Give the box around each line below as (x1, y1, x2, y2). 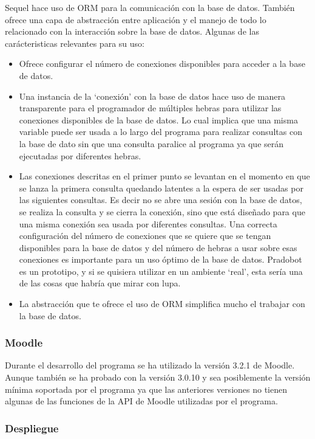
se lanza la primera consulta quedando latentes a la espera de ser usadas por (19, 181, 303, 194)
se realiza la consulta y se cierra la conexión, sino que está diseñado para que (19, 205, 305, 218)
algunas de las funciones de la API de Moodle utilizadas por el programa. (5, 395, 278, 407)
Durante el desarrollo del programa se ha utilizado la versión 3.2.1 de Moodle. (5, 359, 295, 372)
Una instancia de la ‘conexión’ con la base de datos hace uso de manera (19, 89, 285, 102)
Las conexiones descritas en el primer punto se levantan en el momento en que (19, 170, 310, 182)
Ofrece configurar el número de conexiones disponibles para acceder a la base (19, 57, 305, 70)
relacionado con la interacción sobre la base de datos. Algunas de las (5, 25, 259, 38)
